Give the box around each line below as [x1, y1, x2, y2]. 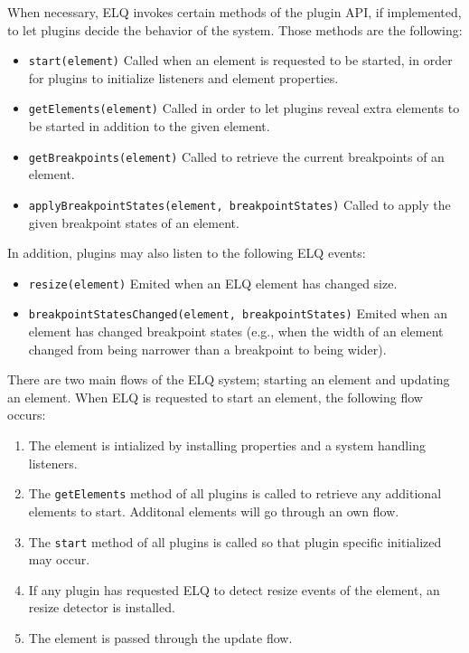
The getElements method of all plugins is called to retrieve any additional [28, 484, 442, 503]
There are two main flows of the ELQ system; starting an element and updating [7, 370, 450, 389]
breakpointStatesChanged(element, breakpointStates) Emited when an [28, 304, 447, 323]
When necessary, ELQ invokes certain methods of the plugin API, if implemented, [7, 3, 462, 21]
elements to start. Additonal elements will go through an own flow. [28, 501, 399, 520]
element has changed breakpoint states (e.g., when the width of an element [28, 322, 444, 341]
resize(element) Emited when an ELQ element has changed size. [28, 273, 398, 292]
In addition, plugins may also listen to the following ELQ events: [7, 243, 366, 262]
